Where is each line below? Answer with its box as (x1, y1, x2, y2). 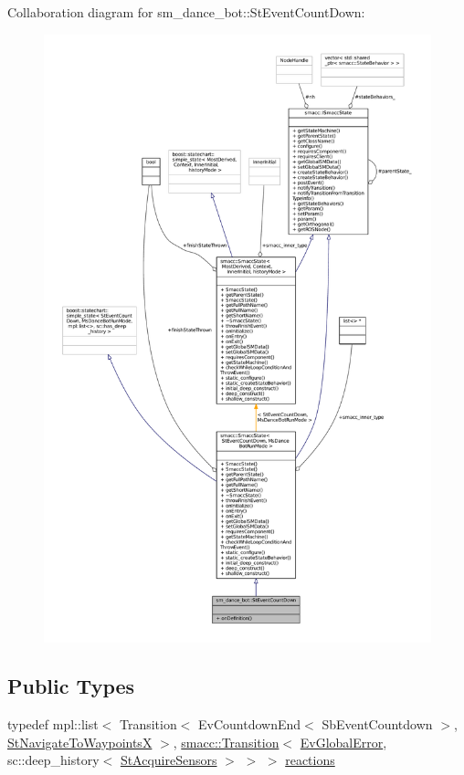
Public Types (7, 672, 135, 700)
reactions (285, 750, 335, 770)
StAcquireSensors (120, 750, 217, 770)
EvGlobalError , (300, 732, 387, 751)
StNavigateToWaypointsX (7, 732, 153, 751)
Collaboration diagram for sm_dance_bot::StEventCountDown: (7, 3, 365, 21)
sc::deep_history (7, 750, 100, 770)
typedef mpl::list (7, 715, 99, 734)
